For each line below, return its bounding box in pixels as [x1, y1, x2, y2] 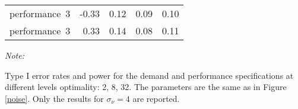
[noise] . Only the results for [5, 92, 104, 104]
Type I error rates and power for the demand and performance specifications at [5, 69, 294, 81]
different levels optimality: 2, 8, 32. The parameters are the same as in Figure [5, 81, 287, 93]
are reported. [132, 92, 180, 104]
